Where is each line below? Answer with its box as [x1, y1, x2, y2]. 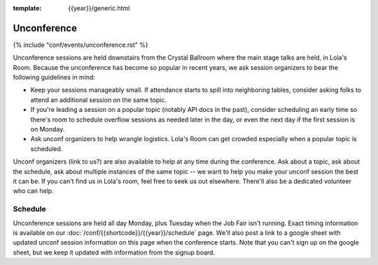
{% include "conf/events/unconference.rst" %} [13, 41, 148, 49]
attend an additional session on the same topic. [30, 95, 167, 104]
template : [13, 4, 42, 12]
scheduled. [30, 144, 63, 153]
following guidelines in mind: [13, 73, 96, 82]
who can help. [13, 187, 54, 195]
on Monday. [30, 125, 65, 134]
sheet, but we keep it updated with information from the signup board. [13, 248, 216, 257]
